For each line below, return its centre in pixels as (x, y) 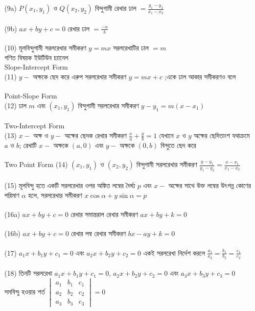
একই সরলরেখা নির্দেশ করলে (174, 252)
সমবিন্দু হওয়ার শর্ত (25, 291)
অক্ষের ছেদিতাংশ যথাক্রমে (222, 135)
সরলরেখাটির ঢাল (131, 48)
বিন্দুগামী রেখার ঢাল (116, 8)
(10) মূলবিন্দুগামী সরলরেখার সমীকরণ (46, 48)
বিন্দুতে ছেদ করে (178, 145)
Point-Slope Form (31, 96)
